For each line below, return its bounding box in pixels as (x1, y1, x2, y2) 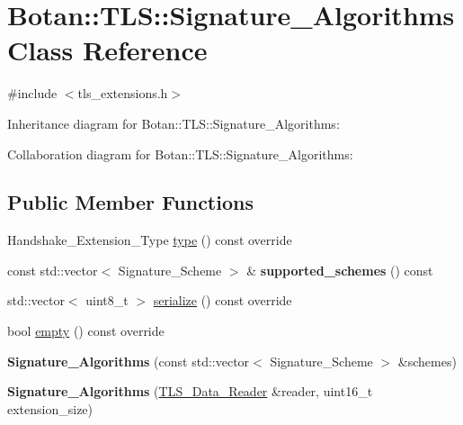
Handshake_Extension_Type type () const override (7, 231, 292, 249)
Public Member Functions (7, 188, 254, 216)
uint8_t (85, 291, 129, 310)
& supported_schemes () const (246, 260, 433, 279)
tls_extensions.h (77, 84, 168, 103)
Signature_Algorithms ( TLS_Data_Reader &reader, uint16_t (7, 382, 373, 401)
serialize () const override (153, 291, 292, 310)
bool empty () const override (7, 321, 165, 340)
